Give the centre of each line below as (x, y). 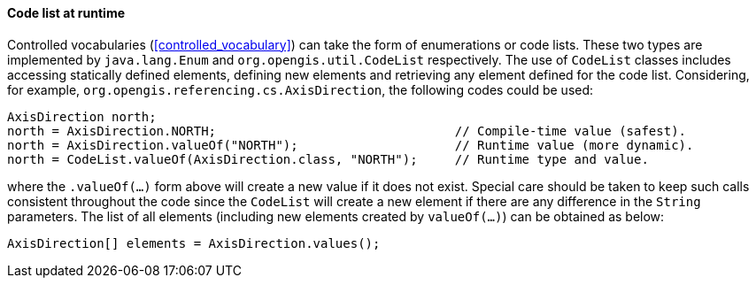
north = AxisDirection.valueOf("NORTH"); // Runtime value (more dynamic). (351, 145)
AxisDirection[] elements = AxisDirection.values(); (194, 243)
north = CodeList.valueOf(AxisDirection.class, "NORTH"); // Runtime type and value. (328, 159)
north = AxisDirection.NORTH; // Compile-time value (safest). (347, 131)
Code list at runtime (66, 13)
